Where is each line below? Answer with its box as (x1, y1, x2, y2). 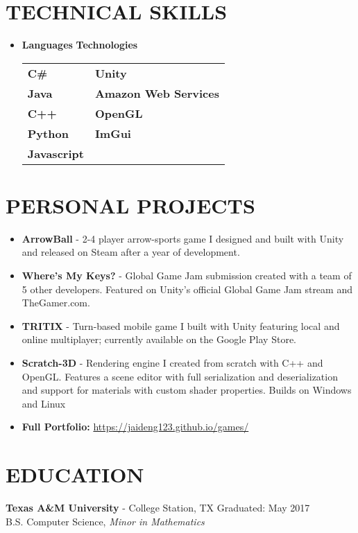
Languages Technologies (22, 37, 138, 52)
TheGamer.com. (22, 295, 90, 310)
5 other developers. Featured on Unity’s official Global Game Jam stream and (22, 281, 352, 296)
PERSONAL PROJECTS (6, 191, 255, 219)
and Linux (22, 396, 66, 410)
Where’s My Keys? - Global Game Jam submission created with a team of (22, 268, 352, 283)
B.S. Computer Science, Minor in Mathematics (6, 514, 205, 528)
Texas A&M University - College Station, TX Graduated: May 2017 (6, 500, 310, 515)
